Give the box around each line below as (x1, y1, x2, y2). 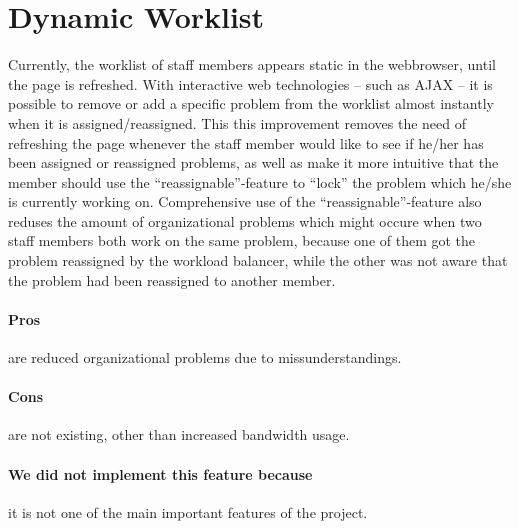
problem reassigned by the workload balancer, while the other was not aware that (8, 250, 508, 271)
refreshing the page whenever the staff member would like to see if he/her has (8, 132, 484, 153)
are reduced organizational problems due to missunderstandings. (8, 347, 402, 368)
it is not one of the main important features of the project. (8, 501, 368, 522)
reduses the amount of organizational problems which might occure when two (8, 210, 482, 231)
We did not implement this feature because (8, 463, 313, 484)
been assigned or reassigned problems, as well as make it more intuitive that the (8, 152, 499, 173)
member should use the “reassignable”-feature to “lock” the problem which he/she (8, 171, 512, 192)
